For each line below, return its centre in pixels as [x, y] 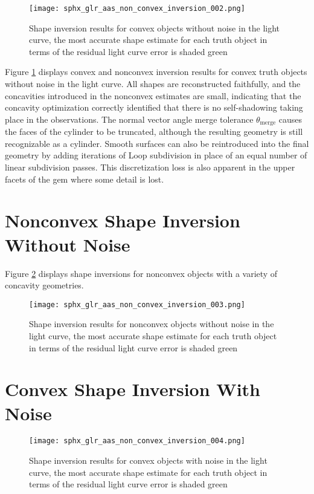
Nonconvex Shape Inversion [123, 220]
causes [290, 119]
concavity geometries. [44, 285]
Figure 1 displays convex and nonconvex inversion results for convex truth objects [156, 72]
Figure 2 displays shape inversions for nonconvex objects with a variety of [141, 273]
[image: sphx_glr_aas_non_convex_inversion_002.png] [137, 8]
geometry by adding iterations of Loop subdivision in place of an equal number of [156, 155]
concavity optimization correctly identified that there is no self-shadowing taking [154, 107]
